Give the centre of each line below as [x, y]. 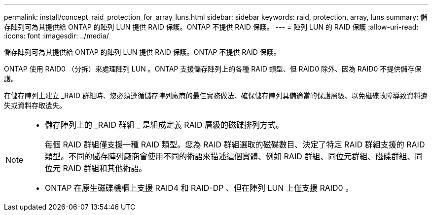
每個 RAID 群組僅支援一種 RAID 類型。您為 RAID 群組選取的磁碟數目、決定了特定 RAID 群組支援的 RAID [235, 144]
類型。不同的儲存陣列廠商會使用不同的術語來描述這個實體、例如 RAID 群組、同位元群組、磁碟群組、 [230, 156]
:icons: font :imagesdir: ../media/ [56, 36]
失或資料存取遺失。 [35, 105]
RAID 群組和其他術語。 [105, 168]
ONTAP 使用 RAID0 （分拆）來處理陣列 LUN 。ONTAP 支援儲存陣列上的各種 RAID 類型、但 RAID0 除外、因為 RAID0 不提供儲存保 [213, 69]
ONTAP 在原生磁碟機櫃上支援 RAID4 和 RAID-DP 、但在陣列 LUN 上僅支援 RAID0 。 [199, 188]
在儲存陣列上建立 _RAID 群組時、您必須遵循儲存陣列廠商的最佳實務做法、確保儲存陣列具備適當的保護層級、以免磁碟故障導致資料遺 [216, 95]
